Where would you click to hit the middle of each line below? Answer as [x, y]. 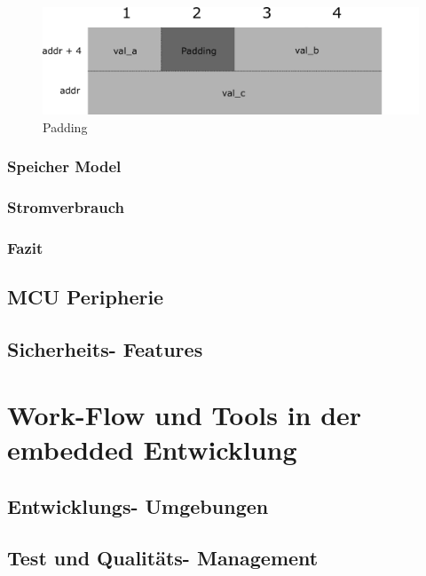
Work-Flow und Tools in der [185, 414]
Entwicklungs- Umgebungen [138, 505]
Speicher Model [64, 166]
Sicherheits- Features [105, 349]
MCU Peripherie [86, 297]
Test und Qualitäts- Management [163, 558]
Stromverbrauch [66, 207]
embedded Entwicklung [152, 449]
